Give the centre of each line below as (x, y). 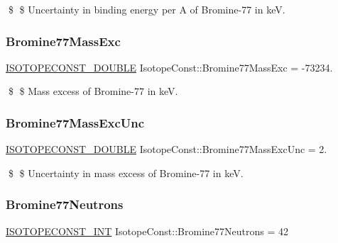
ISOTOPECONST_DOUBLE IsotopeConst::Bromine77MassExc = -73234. (169, 67)
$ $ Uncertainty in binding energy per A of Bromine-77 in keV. (147, 9)
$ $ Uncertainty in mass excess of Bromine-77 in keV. (126, 173)
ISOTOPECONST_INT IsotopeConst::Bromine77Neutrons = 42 (147, 231)
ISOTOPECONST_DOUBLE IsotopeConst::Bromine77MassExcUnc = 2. (167, 149)
